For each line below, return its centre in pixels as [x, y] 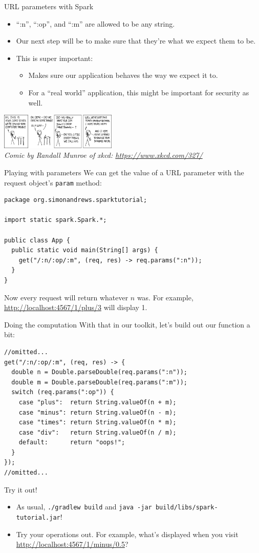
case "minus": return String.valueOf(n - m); [98, 412]
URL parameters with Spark [49, 6]
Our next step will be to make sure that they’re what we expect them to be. [136, 41]
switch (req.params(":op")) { [63, 392]
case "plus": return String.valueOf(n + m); [98, 402]
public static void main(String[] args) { [85, 250]
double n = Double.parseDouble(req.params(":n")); [99, 372]
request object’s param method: [53, 182]
